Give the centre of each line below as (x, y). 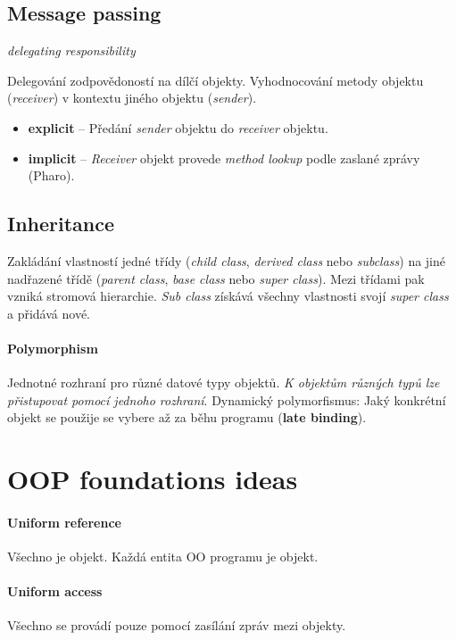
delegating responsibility (71, 50)
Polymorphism (53, 348)
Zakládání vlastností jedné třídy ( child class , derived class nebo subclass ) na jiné (227, 260)
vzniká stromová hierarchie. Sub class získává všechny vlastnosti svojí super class (228, 296)
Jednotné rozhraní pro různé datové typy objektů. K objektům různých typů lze (224, 382)
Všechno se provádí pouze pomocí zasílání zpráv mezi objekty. (177, 625)
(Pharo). (51, 175)
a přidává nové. (49, 313)
